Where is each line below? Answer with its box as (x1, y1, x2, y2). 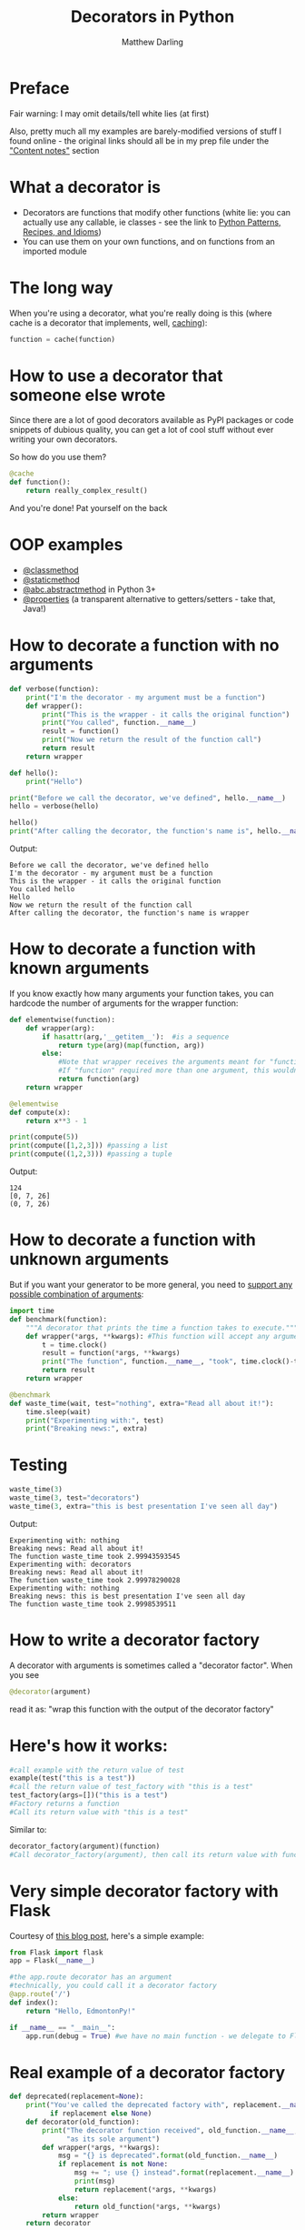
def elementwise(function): (9, 1015, 116, 1024)
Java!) (22, 603, 47, 614)
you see (9, 1669, 39, 1680)
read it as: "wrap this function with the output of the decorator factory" (9, 1703, 274, 1714)
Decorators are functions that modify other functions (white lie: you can (22, 206, 291, 217)
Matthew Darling (121, 36, 184, 47)
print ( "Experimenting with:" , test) (25, 1416, 165, 1425)
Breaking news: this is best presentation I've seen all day (9, 1592, 246, 1601)
